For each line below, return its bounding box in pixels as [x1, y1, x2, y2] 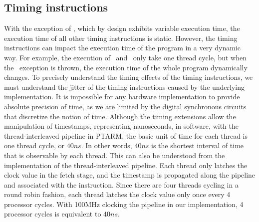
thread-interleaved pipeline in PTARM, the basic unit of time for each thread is [4, 130, 248, 141]
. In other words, [81, 140, 132, 151]
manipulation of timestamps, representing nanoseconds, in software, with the [4, 121, 239, 131]
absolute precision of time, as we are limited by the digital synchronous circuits [4, 101, 247, 111]
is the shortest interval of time [151, 140, 244, 151]
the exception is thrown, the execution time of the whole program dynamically [4, 62, 248, 72]
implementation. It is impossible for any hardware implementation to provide [4, 91, 240, 102]
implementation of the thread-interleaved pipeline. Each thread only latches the [4, 160, 248, 170]
